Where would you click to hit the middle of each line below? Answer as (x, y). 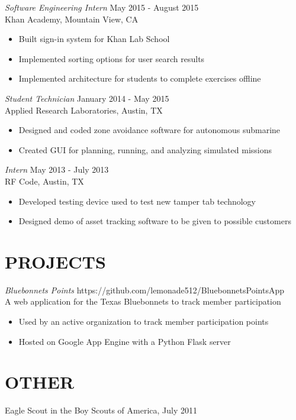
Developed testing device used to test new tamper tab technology (137, 201)
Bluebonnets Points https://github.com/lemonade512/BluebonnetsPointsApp (144, 290)
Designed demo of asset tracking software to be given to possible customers (155, 221)
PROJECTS (55, 261)
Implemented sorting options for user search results (112, 58)
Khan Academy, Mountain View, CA (72, 19)
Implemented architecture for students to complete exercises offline (140, 78)
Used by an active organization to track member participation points (144, 322)
